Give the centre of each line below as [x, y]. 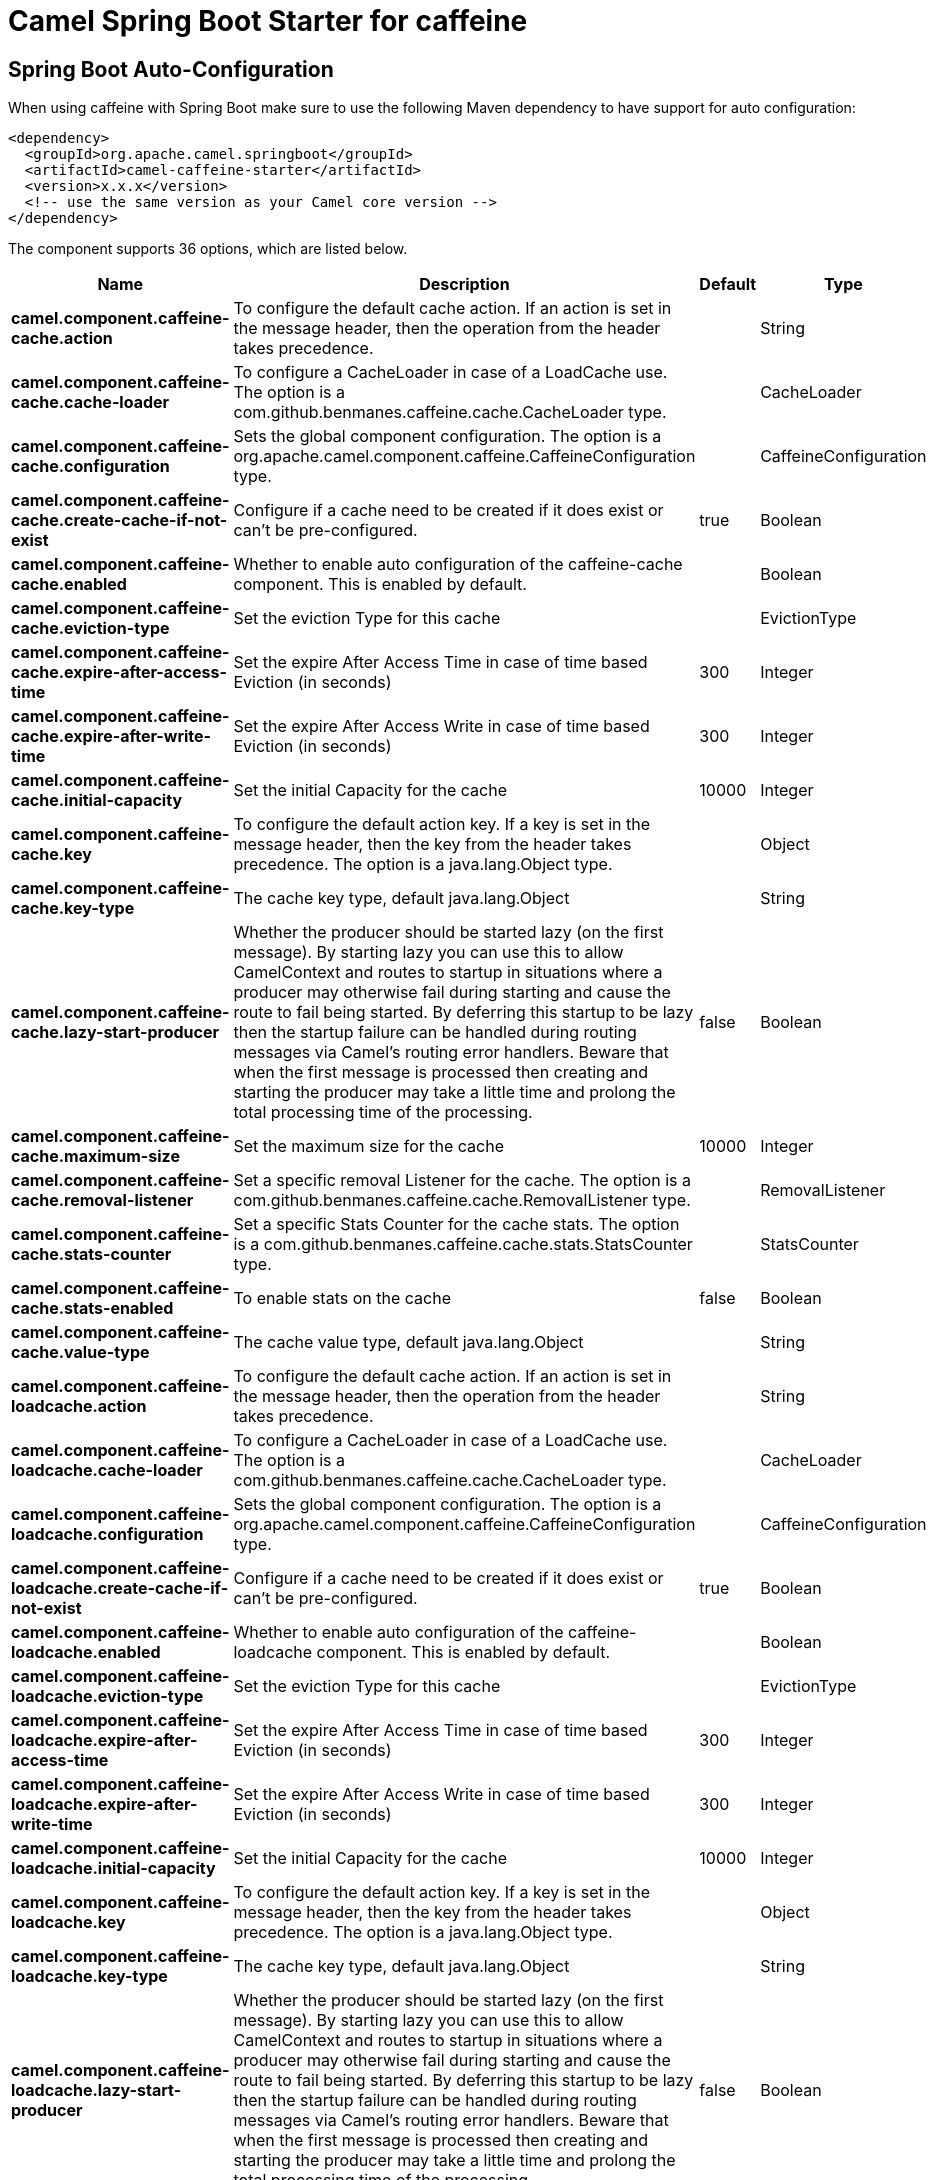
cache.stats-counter [91, 1254]
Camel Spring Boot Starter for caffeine [268, 21]
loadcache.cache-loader [107, 1470]
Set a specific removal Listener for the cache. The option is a [462, 1180]
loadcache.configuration [107, 1534]
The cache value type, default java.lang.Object [408, 1342]
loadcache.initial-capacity [113, 1868]
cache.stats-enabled [92, 1308]
